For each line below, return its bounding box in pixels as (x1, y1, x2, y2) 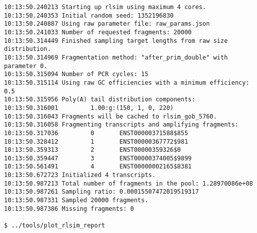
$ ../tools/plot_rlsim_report (4, 222, 105, 229)
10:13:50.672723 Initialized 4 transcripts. (4, 171, 156, 179)
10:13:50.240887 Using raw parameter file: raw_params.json (4, 20, 210, 28)
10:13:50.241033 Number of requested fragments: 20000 (4, 28, 192, 36)
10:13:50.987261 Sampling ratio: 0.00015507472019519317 (4, 188, 199, 196)
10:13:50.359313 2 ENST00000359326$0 (4, 146, 181, 154)
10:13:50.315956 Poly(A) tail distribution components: (4, 96, 196, 103)
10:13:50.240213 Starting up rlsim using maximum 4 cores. (4, 4, 206, 11)
